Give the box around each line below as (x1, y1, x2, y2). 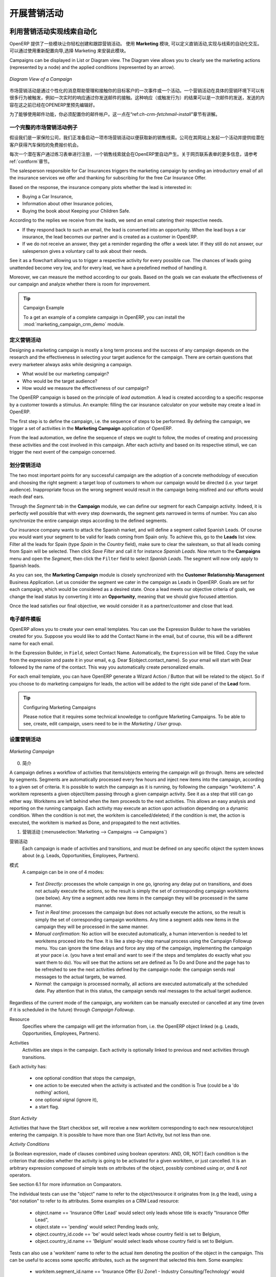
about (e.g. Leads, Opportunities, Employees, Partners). (22, 853, 140, 859)
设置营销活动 (9, 736, 41, 743)
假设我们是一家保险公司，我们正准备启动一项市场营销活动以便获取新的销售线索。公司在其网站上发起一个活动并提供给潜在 (9, 134, 265, 140)
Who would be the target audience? (22, 378, 98, 384)
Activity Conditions (9, 1141, 50, 1147)
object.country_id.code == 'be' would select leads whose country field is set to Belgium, (35, 1231, 221, 1237)
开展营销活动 (9, 8, 64, 19)
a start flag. (35, 1103, 59, 1109)
